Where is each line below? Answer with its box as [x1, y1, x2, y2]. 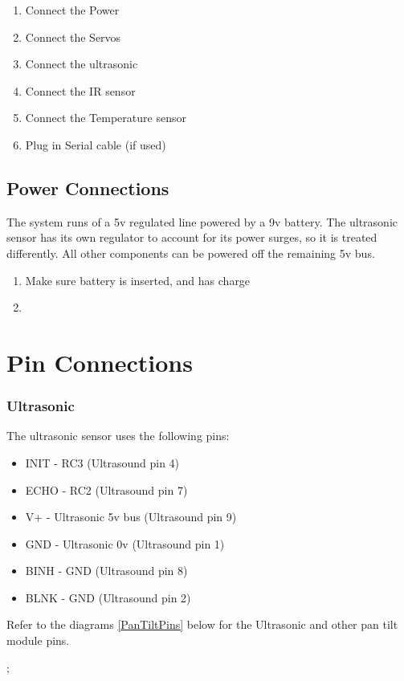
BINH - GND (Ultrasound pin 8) [25, 562, 188, 579]
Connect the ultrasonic [25, 55, 138, 72]
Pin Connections [6, 345, 193, 378]
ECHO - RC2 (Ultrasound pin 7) [25, 481, 188, 498]
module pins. [6, 632, 70, 649]
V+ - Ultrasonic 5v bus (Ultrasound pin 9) [25, 508, 237, 525]
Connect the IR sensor [25, 82, 136, 99]
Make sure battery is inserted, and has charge [25, 271, 251, 288]
